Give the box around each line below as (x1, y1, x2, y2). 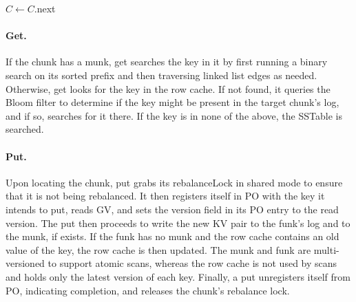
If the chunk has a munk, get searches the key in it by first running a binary (6, 54, 328, 69)
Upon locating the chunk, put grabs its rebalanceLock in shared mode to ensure (6, 175, 343, 189)
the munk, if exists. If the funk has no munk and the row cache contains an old (6, 229, 339, 244)
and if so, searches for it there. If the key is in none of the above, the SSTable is (6, 108, 342, 122)
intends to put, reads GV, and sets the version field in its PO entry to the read (6, 202, 339, 216)
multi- (313, 242, 339, 257)
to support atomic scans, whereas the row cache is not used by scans (48, 256, 337, 270)
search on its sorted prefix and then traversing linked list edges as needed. (6, 67, 317, 82)
